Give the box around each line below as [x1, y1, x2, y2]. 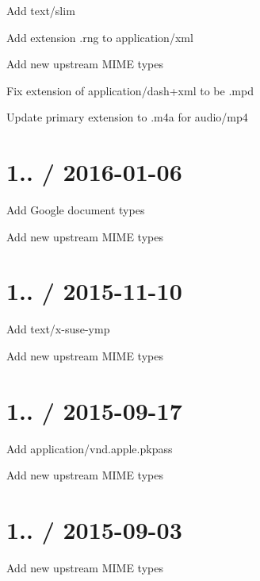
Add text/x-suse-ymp [6, 321, 110, 337]
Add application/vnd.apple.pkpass [6, 440, 173, 456]
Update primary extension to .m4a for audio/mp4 [6, 109, 248, 125]
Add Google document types [6, 202, 145, 218]
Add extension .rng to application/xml [6, 29, 193, 45]
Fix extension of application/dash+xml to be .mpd [6, 82, 254, 98]
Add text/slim [6, 2, 75, 18]
